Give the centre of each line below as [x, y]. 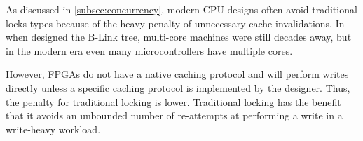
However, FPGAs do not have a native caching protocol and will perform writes [177, 74]
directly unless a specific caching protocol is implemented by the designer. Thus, [178, 87]
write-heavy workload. [53, 129]
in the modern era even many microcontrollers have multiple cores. [149, 50]
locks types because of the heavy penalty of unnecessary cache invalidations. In [175, 23]
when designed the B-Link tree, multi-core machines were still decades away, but [179, 37]
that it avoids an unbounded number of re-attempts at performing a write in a [174, 115]
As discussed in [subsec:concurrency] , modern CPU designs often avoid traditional [181, 9]
